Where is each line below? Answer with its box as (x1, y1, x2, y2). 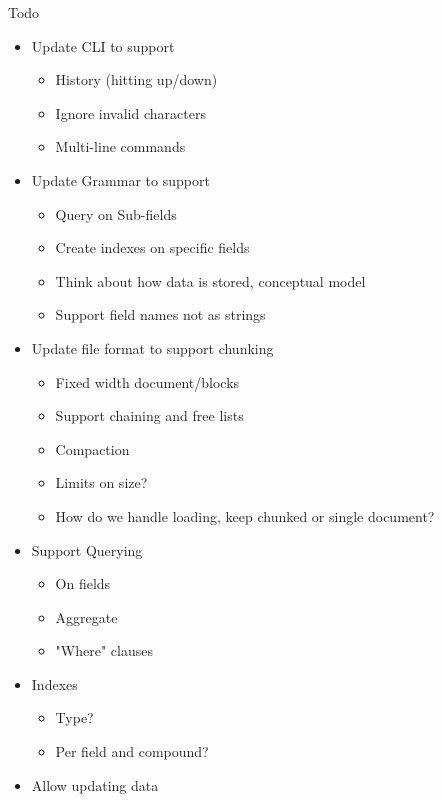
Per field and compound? (55, 741, 209, 762)
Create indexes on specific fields (55, 237, 250, 258)
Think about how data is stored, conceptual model (55, 270, 366, 291)
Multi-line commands (55, 136, 186, 157)
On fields (55, 573, 111, 594)
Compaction (55, 438, 130, 459)
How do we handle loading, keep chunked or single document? (55, 505, 435, 526)
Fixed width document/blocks (55, 371, 240, 392)
